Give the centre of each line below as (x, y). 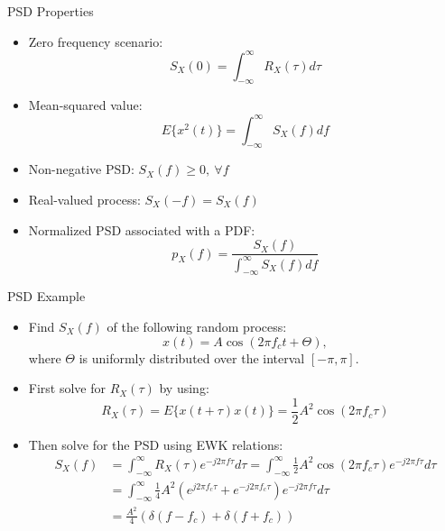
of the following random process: (197, 326)
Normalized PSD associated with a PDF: (142, 229)
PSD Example (46, 296)
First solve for (67, 388)
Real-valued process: (84, 199)
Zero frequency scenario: (96, 41)
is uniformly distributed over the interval (192, 357)
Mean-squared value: (85, 105)
